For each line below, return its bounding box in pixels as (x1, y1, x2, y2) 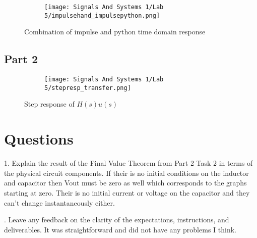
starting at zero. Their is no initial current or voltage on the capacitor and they (4, 187, 250, 198)
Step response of (24, 99, 75, 109)
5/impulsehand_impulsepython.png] (44, 12, 160, 19)
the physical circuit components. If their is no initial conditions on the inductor (4, 167, 249, 178)
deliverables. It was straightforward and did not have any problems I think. (4, 224, 236, 234)
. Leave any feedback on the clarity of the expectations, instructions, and (4, 214, 229, 225)
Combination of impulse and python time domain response (24, 26, 206, 37)
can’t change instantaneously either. (4, 197, 115, 208)
